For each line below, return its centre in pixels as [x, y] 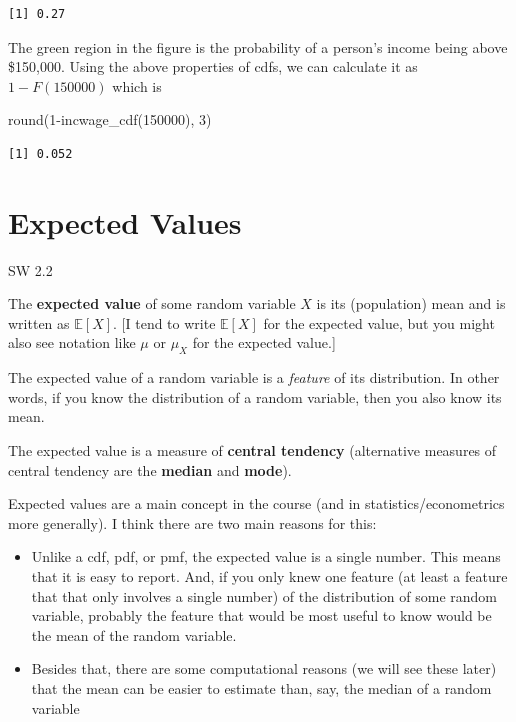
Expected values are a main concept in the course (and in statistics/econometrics [256, 503]
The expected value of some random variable [152, 303]
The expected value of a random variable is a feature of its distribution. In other [254, 377]
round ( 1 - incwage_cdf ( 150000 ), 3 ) [110, 119]
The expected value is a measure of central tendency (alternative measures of [252, 450]
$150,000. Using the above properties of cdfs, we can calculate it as [213, 66]
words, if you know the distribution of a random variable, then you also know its [255, 396]
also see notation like [72, 342]
